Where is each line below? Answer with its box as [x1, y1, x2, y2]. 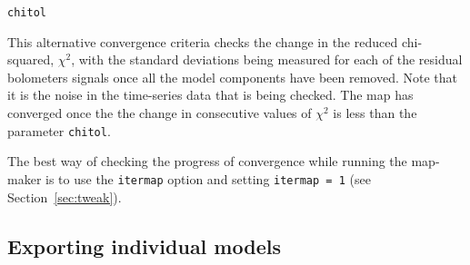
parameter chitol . [7, 121, 111, 140]
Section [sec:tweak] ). [7, 187, 122, 206]
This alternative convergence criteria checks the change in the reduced [7, 32, 398, 51]
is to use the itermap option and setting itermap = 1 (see [45, 169, 371, 188]
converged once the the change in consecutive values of [7, 103, 312, 123]
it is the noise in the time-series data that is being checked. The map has [7, 85, 414, 104]
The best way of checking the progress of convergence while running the [7, 152, 407, 171]
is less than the [333, 103, 417, 123]
